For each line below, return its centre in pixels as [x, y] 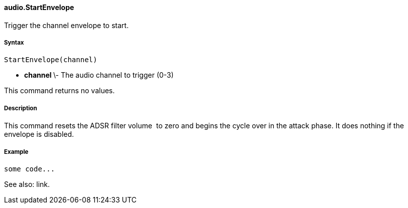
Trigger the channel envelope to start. [66, 25]
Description [21, 108]
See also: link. [27, 184]
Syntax [14, 43]
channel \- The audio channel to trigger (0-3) [99, 75]
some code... [30, 169]
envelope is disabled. [39, 134]
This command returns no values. [60, 91]
